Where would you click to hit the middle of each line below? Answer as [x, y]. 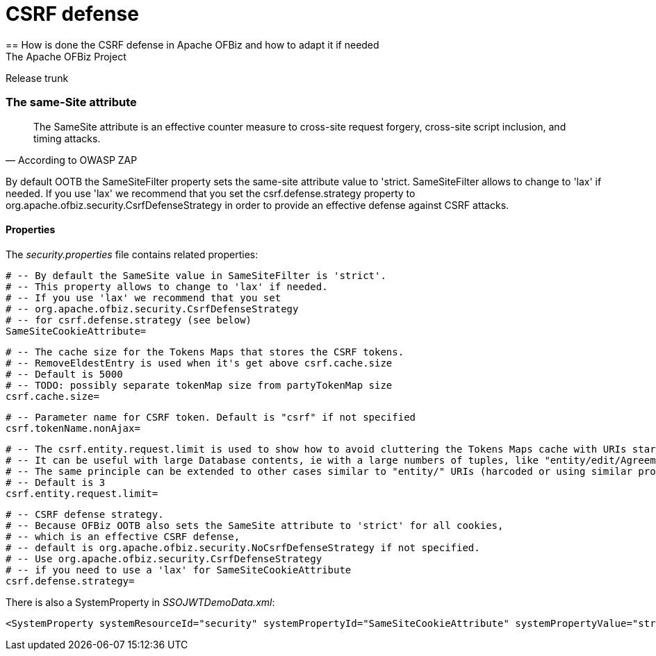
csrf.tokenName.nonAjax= [73, 428]
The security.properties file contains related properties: [132, 254]
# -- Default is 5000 [64, 374]
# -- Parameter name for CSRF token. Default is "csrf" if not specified [211, 417]
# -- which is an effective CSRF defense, [123, 536]
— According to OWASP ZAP [72, 160]
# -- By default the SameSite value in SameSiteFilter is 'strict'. [196, 275]
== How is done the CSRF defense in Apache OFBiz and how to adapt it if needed [192, 44]
